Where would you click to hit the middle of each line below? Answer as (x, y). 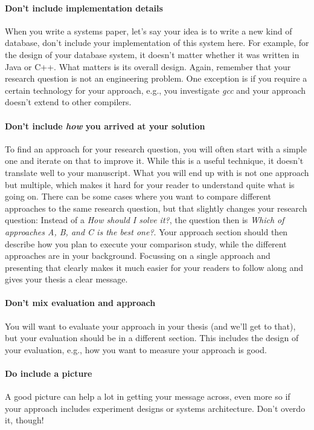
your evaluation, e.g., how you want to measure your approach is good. (136, 349)
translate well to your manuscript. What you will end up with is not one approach (157, 172)
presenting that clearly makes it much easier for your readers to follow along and (154, 267)
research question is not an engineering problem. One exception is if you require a (156, 78)
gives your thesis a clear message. (66, 279)
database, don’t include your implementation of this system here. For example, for (157, 43)
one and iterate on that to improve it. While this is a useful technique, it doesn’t (154, 161)
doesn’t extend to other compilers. (68, 102)
